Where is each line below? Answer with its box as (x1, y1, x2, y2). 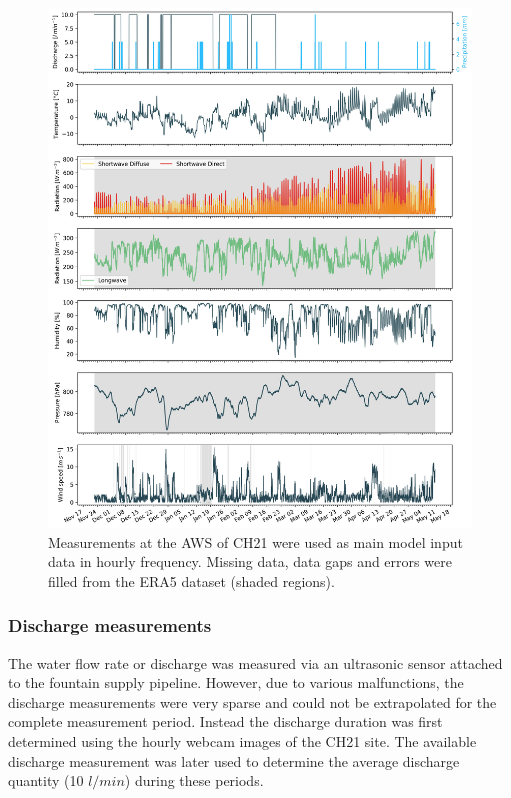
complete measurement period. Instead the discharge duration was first (8, 711, 443, 732)
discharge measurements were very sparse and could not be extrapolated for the (8, 691, 497, 712)
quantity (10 (8, 770, 84, 791)
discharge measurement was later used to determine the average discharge (8, 750, 460, 771)
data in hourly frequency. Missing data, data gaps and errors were (48, 551, 452, 572)
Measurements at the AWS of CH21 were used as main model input (48, 531, 463, 552)
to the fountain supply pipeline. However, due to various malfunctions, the (8, 672, 464, 693)
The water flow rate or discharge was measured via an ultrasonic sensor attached (8, 652, 503, 673)
